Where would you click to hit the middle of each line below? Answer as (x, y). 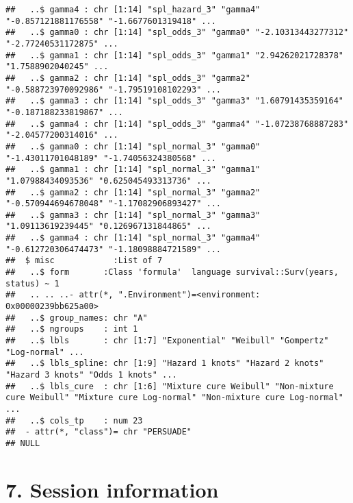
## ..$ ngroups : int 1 (72, 329)
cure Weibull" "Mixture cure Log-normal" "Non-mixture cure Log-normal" (174, 398)
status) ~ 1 (32, 283)
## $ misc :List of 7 (84, 261)
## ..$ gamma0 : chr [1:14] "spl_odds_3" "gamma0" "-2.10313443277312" (177, 33)
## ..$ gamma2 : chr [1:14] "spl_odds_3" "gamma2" (128, 78)
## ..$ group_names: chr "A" (77, 318)
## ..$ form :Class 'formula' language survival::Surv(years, (172, 272)
